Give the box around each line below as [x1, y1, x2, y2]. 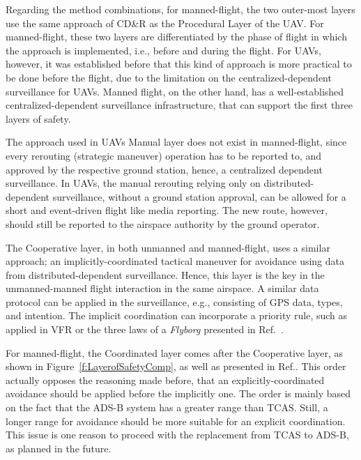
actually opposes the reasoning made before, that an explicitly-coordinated [6, 372, 325, 387]
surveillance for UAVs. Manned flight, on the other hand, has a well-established [6, 84, 344, 98]
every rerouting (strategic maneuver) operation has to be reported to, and [6, 148, 322, 162]
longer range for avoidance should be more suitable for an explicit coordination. [6, 413, 346, 428]
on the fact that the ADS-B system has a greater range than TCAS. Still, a [6, 400, 328, 415]
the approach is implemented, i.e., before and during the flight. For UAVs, [6, 43, 321, 57]
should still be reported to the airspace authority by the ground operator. [6, 216, 320, 231]
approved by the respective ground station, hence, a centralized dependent [6, 162, 323, 176]
